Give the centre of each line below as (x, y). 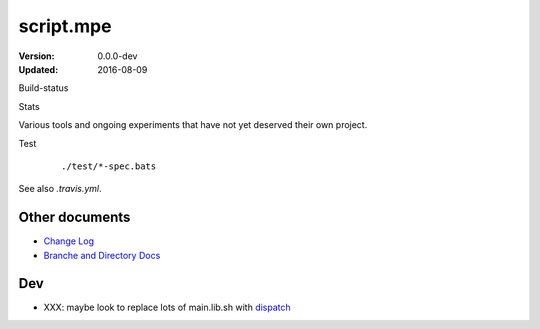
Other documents (74, 217)
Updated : (38, 69)
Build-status (43, 88)
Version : (36, 56)
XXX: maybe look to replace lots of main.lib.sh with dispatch (167, 307)
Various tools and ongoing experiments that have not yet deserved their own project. (193, 125)
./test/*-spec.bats (109, 166)
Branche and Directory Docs (102, 255)
